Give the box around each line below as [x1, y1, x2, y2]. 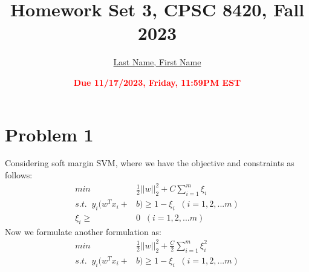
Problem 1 [5, 121, 94, 146]
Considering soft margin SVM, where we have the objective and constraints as [5, 157, 294, 169]
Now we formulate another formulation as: [5, 225, 161, 238]
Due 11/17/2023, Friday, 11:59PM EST [73, 76, 241, 88]
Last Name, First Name [113, 56, 201, 68]
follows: [5, 169, 33, 181]
